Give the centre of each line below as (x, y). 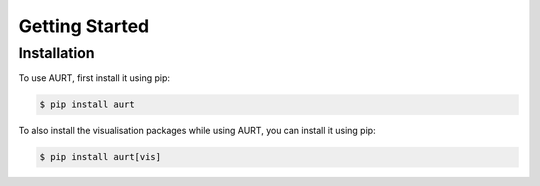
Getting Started (84, 26)
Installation (56, 53)
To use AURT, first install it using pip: (94, 78)
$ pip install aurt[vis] (100, 157)
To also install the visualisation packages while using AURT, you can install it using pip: (197, 131)
